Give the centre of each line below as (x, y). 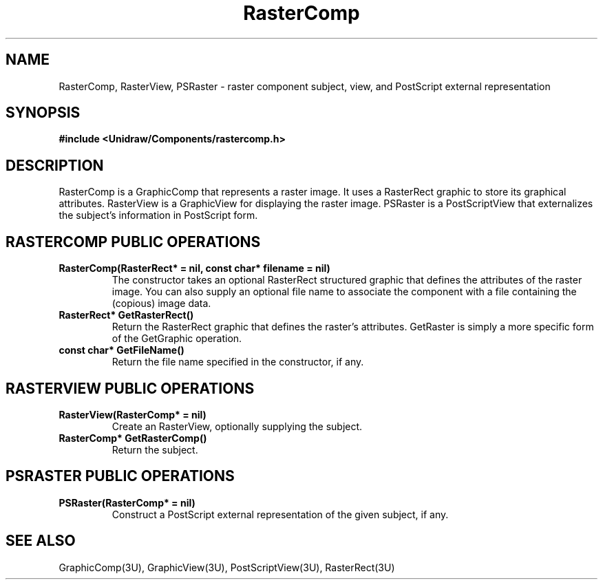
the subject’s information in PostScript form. (158, 215)
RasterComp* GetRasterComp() (133, 438)
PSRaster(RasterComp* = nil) (127, 502)
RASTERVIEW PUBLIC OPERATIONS (130, 388)
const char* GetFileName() (121, 350)
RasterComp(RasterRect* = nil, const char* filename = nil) (194, 268)
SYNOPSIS (43, 113)
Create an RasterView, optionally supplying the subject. (237, 426)
